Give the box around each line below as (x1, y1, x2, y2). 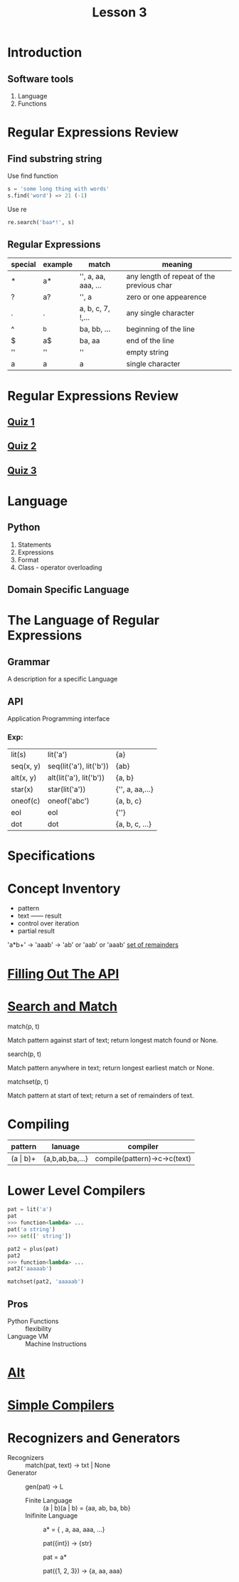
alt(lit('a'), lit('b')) (47, 773, 105, 783)
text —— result (17, 911, 62, 921)
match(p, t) (7, 1022, 41, 1030)
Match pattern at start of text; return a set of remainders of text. (7, 1091, 194, 1100)
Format (17, 555, 39, 564)
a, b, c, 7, (79, 304, 110, 314)
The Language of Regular (7, 612, 160, 629)
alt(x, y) (11, 773, 37, 783)
